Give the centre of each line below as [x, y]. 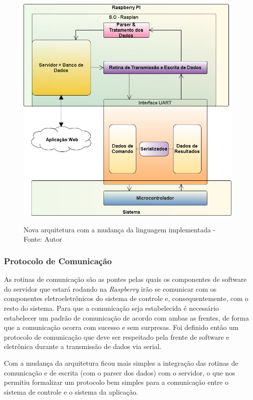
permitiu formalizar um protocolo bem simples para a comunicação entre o [116, 382]
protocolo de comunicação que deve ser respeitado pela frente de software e [117, 337]
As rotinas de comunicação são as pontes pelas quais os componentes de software [126, 279]
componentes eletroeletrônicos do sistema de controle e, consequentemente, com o [126, 298]
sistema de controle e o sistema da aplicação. [71, 391]
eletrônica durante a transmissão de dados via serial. [83, 346]
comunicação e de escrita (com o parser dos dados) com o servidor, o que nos [120, 372]
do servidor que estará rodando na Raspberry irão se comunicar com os [110, 288]
